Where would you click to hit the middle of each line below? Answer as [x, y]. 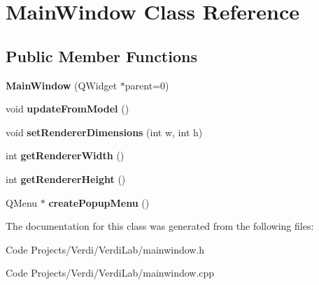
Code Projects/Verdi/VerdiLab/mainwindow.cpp [110, 273]
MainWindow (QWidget [62, 85]
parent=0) [147, 85]
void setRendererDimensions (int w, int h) [104, 132]
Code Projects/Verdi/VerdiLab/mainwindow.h [105, 249]
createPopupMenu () [99, 202]
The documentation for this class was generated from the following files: [160, 226]
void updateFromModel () [68, 109]
